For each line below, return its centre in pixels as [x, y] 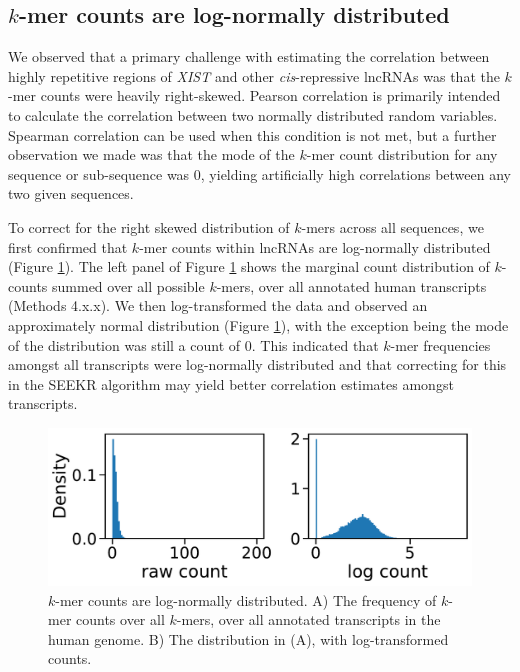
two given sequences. [71, 193]
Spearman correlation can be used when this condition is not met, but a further [252, 134]
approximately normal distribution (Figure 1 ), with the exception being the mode [258, 324]
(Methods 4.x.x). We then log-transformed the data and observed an [218, 305]
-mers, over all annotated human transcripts [351, 285]
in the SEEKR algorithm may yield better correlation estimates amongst [231, 383]
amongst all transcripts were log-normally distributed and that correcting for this [257, 364]
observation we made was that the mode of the [151, 154]
